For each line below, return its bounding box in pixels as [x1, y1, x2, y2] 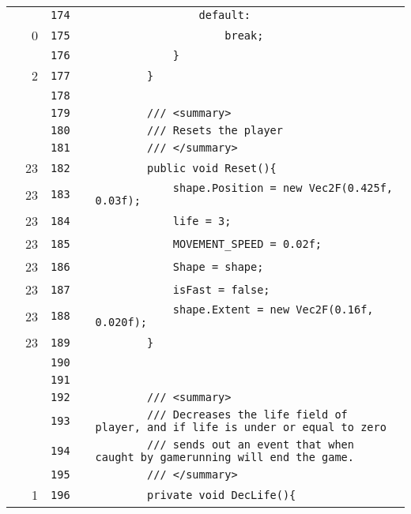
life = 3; [172, 214, 232, 227]
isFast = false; [172, 283, 270, 296]
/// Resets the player [147, 124, 283, 137]
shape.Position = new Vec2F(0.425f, [172, 182, 394, 194]
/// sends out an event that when [147, 438, 354, 451]
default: [198, 9, 251, 21]
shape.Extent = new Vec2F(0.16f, [172, 303, 374, 316]
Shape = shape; [172, 260, 264, 273]
